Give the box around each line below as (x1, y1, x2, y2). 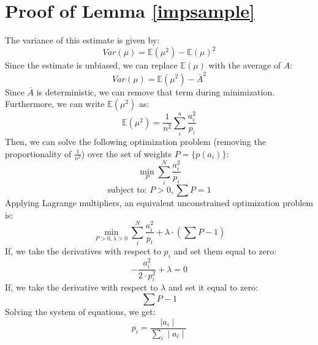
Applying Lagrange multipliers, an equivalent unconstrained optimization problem (5, 196, 314, 209)
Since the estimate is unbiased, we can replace (5, 59, 178, 72)
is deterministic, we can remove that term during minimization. (36, 85, 275, 98)
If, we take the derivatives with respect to (5, 245, 161, 258)
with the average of (208, 59, 281, 72)
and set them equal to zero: (173, 245, 277, 258)
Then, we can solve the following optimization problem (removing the (5, 135, 266, 148)
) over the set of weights (81, 147, 172, 160)
